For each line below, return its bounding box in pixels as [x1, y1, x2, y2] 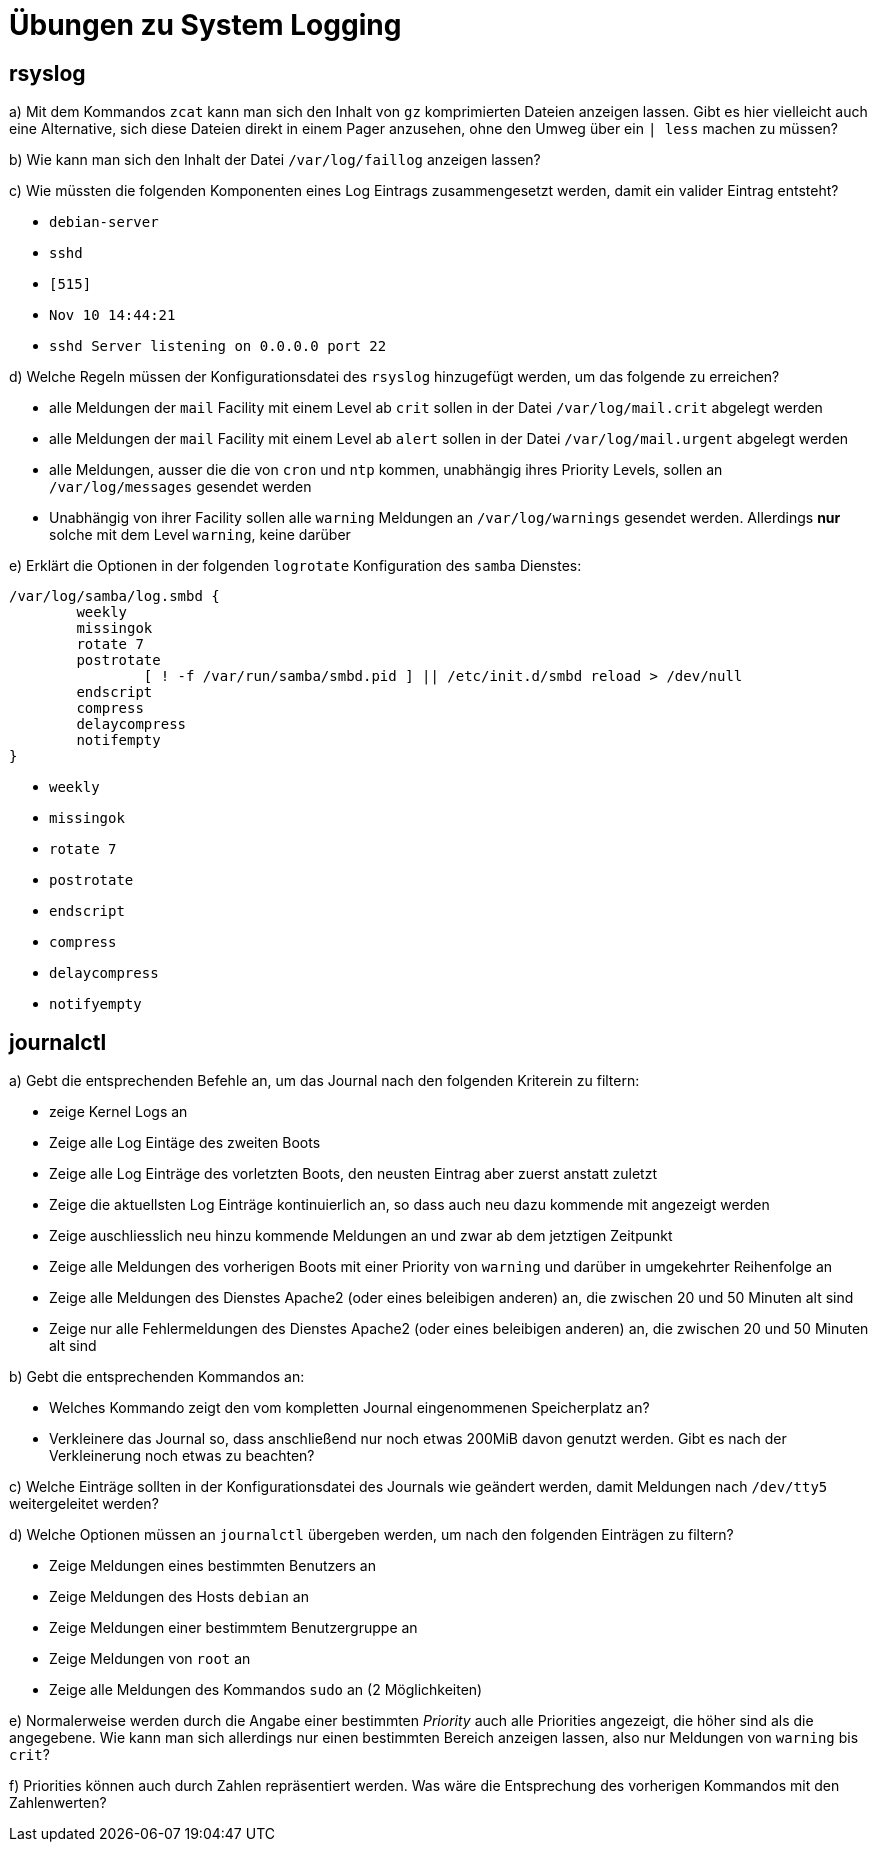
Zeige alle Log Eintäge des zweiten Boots [49, 1134, 321, 1152]
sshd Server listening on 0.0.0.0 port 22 [49, 338, 387, 355]
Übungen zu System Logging [9, 8, 402, 42]
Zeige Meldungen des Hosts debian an [49, 1588, 309, 1606]
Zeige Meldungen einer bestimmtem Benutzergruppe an [49, 1619, 418, 1637]
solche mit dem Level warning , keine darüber [49, 526, 351, 544]
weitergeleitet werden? [9, 1495, 159, 1513]
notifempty [76, 732, 161, 749]
